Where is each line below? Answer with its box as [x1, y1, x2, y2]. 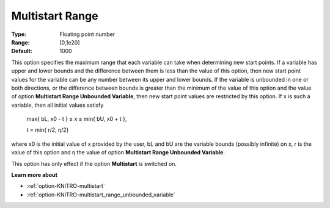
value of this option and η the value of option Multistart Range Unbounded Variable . [11, 149, 226, 156]
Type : [11, 30, 27, 38]
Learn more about [11, 171, 58, 179]
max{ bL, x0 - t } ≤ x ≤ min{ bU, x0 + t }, [26, 115, 127, 123]
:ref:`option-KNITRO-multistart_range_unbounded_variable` [26, 191, 175, 198]
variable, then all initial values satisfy [11, 101, 104, 109]
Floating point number [59, 30, 116, 38]
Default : [11, 48, 33, 55]
